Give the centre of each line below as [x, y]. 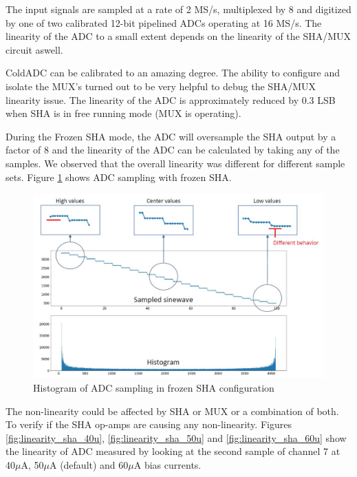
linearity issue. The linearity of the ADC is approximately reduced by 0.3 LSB [171, 99]
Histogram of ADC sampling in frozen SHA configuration [154, 388]
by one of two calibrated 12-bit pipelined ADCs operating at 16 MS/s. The [164, 22]
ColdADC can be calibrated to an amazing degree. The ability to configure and [173, 73]
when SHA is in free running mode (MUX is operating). [123, 113]
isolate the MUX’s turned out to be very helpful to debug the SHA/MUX [161, 86]
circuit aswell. [34, 49]
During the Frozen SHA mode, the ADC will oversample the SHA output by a [171, 136]
